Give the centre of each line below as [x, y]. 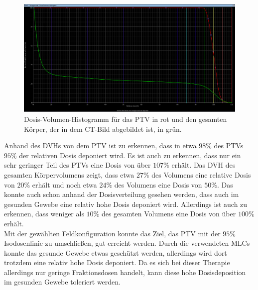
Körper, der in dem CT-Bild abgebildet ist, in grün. [103, 129]
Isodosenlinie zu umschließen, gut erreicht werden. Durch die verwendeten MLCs [127, 243]
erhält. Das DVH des [203, 165]
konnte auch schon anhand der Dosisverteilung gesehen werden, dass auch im [122, 194]
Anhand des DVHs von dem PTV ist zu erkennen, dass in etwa [100, 145]
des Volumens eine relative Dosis [201, 174]
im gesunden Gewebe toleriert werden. [62, 282]
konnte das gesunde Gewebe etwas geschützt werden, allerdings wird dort [116, 252]
